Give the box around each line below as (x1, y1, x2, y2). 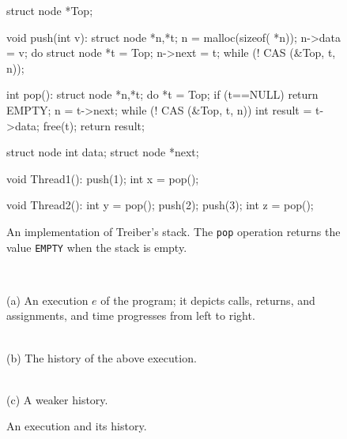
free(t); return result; (43, 117, 145, 133)
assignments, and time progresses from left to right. (6, 307, 255, 324)
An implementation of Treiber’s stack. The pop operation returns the (6, 223, 341, 239)
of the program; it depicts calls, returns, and (100, 291, 315, 308)
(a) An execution (6, 291, 89, 308)
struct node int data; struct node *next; (6, 144, 199, 160)
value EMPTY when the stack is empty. (6, 238, 187, 255)
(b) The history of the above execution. (6, 349, 197, 366)
